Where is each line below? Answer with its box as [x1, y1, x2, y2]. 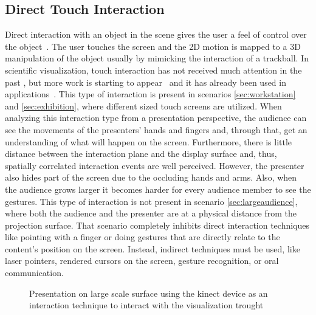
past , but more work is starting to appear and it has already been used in [5, 75, 286, 88]
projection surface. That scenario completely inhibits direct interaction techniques [5, 218, 310, 231]
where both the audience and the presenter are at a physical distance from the [5, 207, 297, 220]
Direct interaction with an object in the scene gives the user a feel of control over [5, 28, 307, 41]
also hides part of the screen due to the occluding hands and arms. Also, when [5, 171, 297, 184]
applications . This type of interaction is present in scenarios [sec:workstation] [5, 88, 296, 100]
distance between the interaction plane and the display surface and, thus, [5, 147, 277, 160]
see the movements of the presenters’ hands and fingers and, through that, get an [5, 123, 307, 136]
